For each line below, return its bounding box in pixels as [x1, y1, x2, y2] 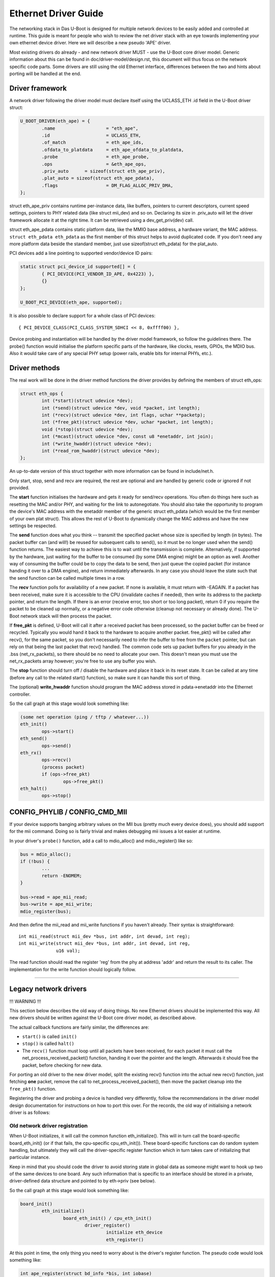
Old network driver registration [9, 1122, 88, 1129]
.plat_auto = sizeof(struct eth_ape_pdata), [41, 175, 155, 181]
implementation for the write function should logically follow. [9, 966, 136, 973]
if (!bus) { [20, 858, 50, 864]
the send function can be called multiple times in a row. [9, 575, 125, 581]
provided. [9, 485, 30, 491]
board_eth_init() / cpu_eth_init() [63, 1215, 152, 1221]
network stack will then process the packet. [20, 613, 112, 619]
